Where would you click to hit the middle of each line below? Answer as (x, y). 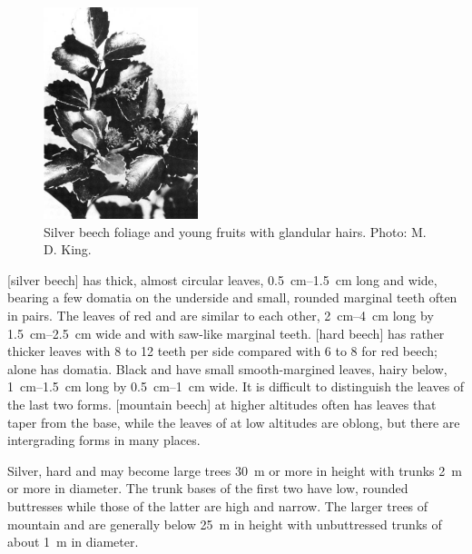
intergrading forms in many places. (104, 440)
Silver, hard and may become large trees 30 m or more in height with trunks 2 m (235, 470)
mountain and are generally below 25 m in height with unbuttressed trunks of (225, 524)
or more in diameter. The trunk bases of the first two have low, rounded (208, 488)
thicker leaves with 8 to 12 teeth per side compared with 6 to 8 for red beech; (222, 351)
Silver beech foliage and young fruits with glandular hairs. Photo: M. (235, 231)
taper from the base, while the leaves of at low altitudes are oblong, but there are (234, 422)
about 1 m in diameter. (73, 542)
